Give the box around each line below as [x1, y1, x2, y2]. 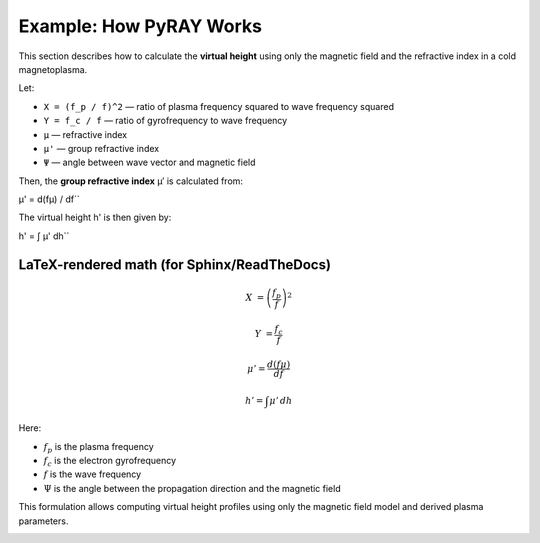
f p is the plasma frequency [43, 440, 154, 455]
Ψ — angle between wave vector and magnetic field [43, 156, 256, 169]
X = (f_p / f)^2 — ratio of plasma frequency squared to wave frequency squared [43, 100, 395, 112]
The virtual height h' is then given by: [18, 211, 172, 224]
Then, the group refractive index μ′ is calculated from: [18, 175, 244, 187]
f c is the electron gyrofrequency [43, 455, 177, 469]
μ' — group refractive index [43, 142, 160, 154]
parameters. [18, 515, 69, 527]
